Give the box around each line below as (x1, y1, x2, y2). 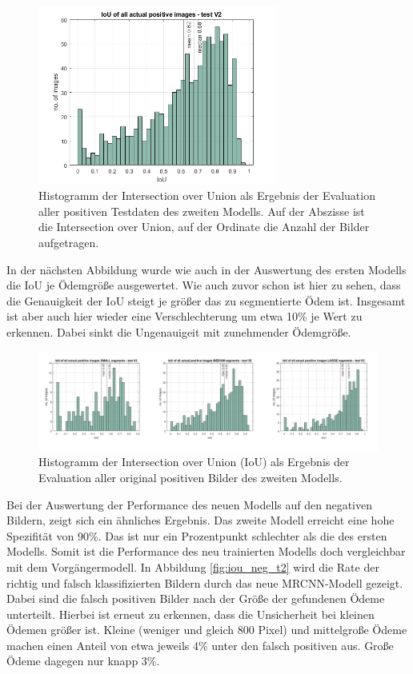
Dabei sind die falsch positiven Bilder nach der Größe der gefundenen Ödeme (6, 590, 385, 607)
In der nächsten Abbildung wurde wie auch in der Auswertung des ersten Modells (6, 261, 407, 277)
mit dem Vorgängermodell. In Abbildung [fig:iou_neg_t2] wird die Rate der (6, 558, 379, 575)
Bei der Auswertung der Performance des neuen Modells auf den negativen (6, 496, 372, 512)
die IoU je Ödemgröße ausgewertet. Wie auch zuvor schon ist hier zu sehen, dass (6, 277, 401, 293)
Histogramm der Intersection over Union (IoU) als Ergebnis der (38, 453, 350, 470)
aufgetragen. (38, 233, 99, 250)
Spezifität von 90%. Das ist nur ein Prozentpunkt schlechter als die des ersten (6, 527, 387, 544)
